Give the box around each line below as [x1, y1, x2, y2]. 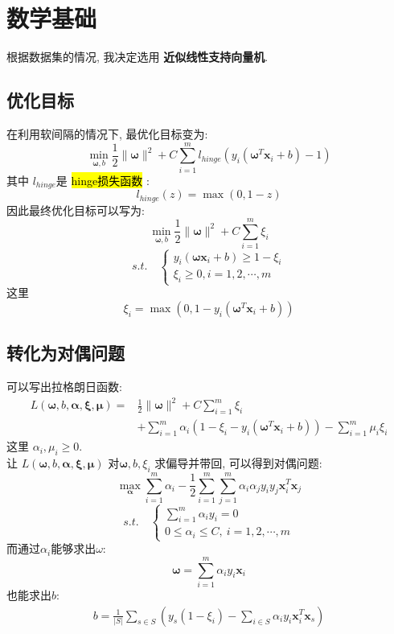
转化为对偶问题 [6, 340, 125, 365]
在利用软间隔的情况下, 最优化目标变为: [6, 125, 208, 142]
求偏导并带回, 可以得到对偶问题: [154, 454, 322, 471]
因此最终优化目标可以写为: [6, 201, 145, 218]
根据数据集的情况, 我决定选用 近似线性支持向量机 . [6, 48, 269, 65]
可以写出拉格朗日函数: [6, 378, 122, 395]
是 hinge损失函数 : [55, 171, 150, 188]
